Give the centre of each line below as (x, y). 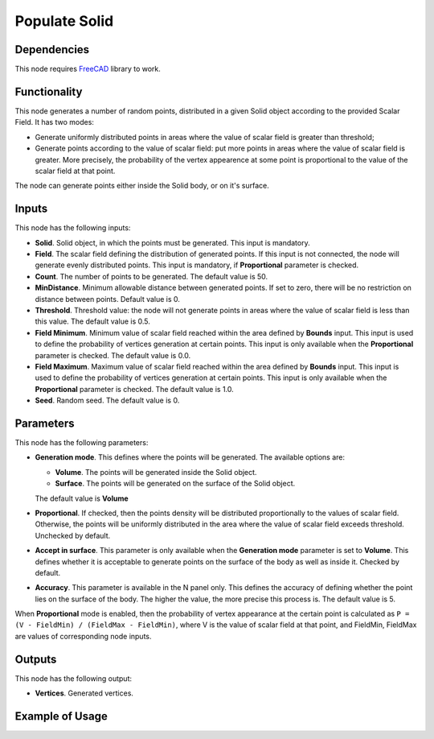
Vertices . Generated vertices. (84, 693)
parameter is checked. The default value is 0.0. (113, 355)
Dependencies (52, 50)
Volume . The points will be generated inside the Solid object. (156, 472)
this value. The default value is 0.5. (92, 321)
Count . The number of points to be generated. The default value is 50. (151, 276)
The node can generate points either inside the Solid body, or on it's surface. (142, 186)
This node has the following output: (74, 678)
